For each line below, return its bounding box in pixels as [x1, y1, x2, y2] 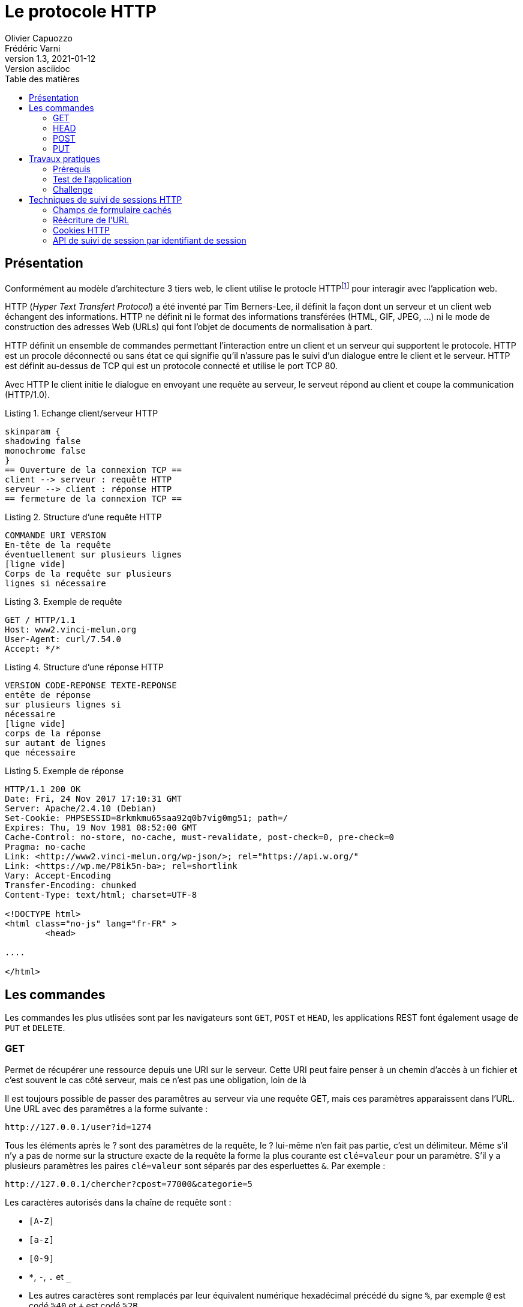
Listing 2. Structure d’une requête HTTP [5, 512, 162, 523]
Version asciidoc [5, 63, 70, 74]
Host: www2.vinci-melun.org [5, 625, 137, 635]
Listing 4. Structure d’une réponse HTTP [5, 662, 164, 673]
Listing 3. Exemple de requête [5, 596, 122, 607]
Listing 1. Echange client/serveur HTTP [5, 408, 158, 419]
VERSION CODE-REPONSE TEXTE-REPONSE [5, 681, 177, 691]
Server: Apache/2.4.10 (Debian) [5, 804, 157, 814]
